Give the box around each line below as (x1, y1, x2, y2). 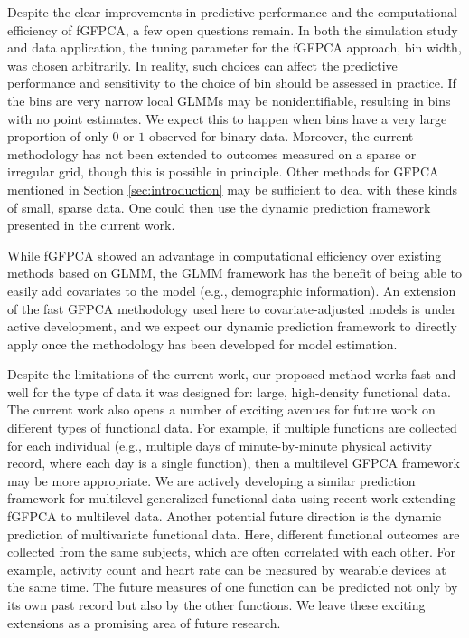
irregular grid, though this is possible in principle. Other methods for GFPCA (7, 162, 439, 181)
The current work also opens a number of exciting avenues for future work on (7, 400, 436, 419)
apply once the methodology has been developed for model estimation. (7, 334, 398, 353)
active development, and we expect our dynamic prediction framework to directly (7, 317, 457, 336)
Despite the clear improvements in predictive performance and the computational (7, 3, 457, 21)
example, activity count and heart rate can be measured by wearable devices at (7, 559, 446, 578)
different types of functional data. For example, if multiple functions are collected (7, 418, 457, 437)
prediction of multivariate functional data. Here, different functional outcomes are (7, 524, 460, 543)
